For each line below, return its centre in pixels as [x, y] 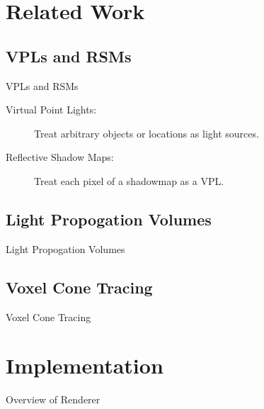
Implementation [85, 365]
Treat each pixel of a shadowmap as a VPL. [129, 180]
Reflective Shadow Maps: [60, 157]
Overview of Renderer [53, 399]
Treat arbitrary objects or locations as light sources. [147, 133]
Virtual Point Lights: [51, 110]
